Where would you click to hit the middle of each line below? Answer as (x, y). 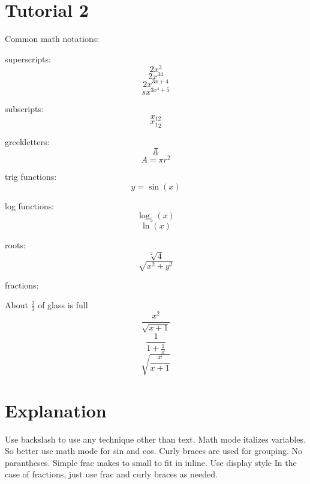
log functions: (30, 205)
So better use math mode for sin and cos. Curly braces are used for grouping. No (154, 451)
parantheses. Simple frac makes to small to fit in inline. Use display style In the (151, 462)
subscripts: (24, 109)
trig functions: (31, 177)
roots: (15, 245)
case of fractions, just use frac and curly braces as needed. (111, 474)
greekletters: (27, 142)
